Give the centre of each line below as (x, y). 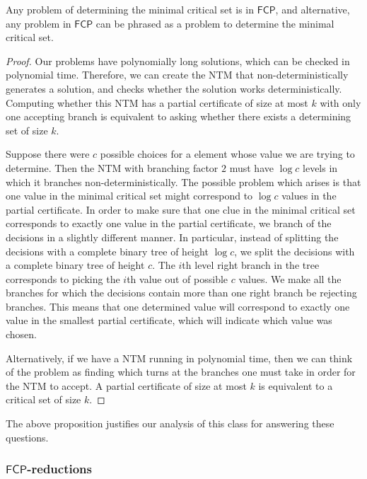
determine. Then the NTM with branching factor (112, 167)
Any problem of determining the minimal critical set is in (130, 9)
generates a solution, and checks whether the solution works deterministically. (174, 88)
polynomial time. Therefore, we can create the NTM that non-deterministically (177, 75)
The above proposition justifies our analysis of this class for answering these (170, 423)
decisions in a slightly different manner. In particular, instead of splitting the (172, 237)
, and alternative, (313, 9)
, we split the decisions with (295, 251)
